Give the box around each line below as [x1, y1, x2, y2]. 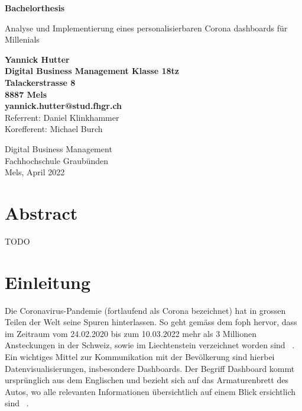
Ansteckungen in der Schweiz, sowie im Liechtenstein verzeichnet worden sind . [5, 339, 295, 351]
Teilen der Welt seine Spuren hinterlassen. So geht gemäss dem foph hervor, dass [5, 316, 297, 328]
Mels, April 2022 [5, 166, 65, 178]
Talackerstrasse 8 [5, 76, 76, 88]
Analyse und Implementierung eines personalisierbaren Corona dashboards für [5, 21, 288, 34]
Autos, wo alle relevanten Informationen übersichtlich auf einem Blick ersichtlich [5, 385, 296, 397]
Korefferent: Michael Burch [5, 123, 103, 135]
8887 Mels [5, 88, 47, 100]
